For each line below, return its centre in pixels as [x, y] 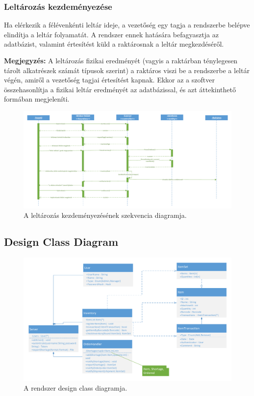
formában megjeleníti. [37, 99]
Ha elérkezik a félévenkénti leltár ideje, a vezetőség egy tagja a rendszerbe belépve [127, 25]
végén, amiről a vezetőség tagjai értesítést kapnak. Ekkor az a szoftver [109, 80]
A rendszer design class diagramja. [76, 388]
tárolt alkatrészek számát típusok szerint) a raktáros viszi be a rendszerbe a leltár [127, 70]
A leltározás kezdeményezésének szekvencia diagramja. [105, 215]
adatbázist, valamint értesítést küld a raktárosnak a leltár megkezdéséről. [114, 44]
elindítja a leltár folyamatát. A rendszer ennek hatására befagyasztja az [111, 34]
